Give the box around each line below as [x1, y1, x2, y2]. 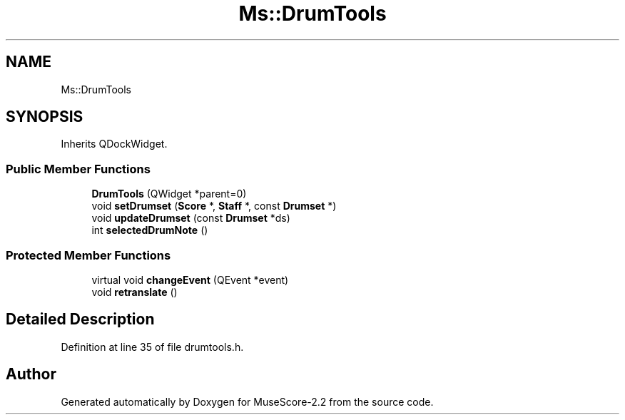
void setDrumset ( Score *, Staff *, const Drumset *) [91, 200, 337, 212]
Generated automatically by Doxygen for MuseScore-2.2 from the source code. [61, 395, 434, 408]
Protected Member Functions [6, 247, 171, 262]
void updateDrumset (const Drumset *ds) [91, 212, 290, 225]
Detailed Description [6, 310, 155, 329]
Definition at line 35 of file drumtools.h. [61, 340, 244, 353]
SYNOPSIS [6, 108, 83, 126]
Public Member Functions [6, 161, 151, 176]
